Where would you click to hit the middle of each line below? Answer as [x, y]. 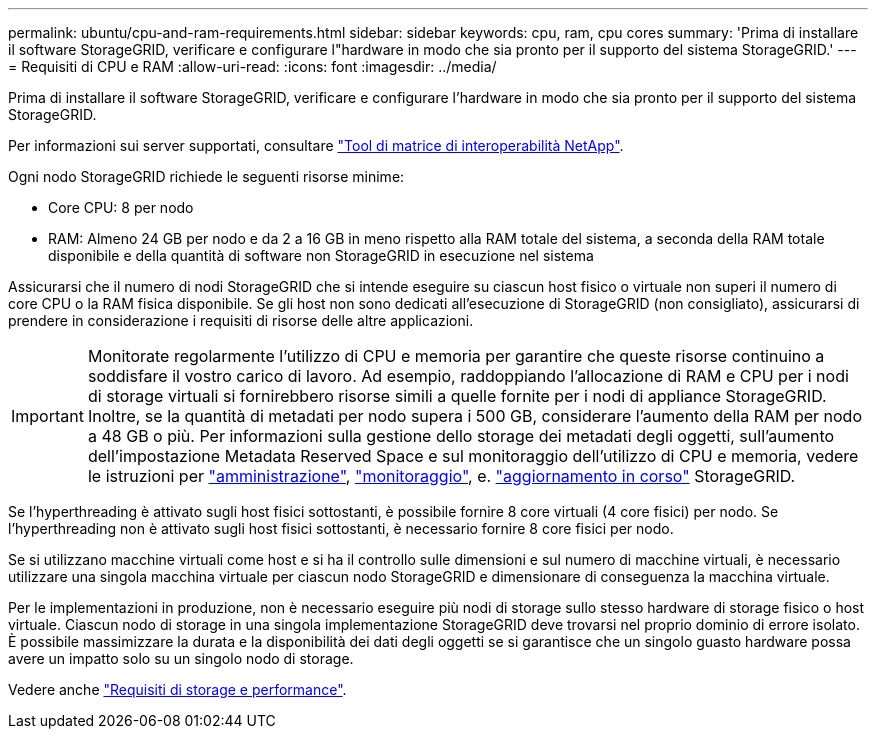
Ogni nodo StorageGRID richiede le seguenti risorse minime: [206, 176]
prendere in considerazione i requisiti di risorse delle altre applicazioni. [241, 320]
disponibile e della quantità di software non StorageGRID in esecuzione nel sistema [321, 255]
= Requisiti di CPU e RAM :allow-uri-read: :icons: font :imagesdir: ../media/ [252, 66]
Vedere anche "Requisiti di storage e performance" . [177, 689]
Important [47, 416]
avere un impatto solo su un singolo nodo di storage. [181, 658]
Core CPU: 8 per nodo [121, 207]
